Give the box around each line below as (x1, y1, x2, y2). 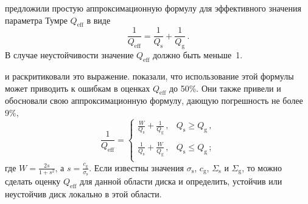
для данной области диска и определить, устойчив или (79, 175, 282, 188)
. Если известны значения (89, 161, 184, 174)
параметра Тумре (5, 13, 68, 26)
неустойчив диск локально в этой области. (5, 187, 162, 200)
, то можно (242, 161, 282, 174)
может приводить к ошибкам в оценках (5, 81, 150, 94)
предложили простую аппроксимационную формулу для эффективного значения (5, 2, 301, 14)
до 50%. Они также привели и (169, 81, 281, 94)
